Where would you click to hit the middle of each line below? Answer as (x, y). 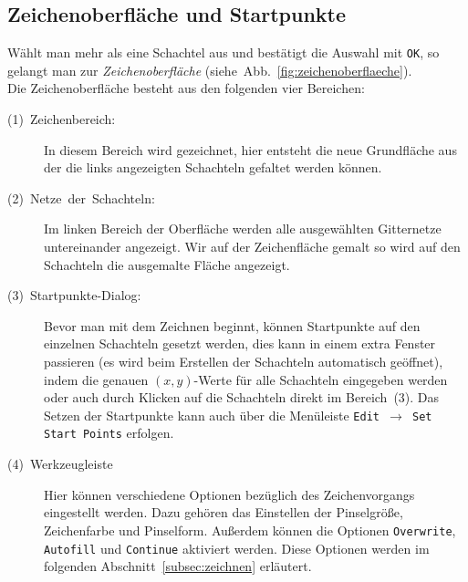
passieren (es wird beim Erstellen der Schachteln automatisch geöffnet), (244, 361)
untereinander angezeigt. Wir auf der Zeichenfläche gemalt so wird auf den (252, 247)
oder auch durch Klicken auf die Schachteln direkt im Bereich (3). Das (242, 397)
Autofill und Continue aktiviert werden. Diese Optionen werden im (237, 548)
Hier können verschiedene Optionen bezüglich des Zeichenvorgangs (229, 494)
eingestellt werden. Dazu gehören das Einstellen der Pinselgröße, (224, 512)
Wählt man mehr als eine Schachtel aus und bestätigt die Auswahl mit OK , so (224, 52)
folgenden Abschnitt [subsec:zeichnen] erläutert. (178, 566)
